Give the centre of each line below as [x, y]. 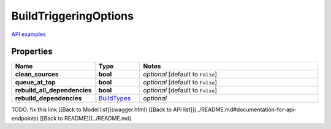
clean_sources [37, 75]
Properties [32, 52]
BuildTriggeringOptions [73, 16]
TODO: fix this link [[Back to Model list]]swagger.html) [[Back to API [97, 109]
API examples [29, 34]
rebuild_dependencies [48, 98]
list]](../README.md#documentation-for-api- [240, 109]
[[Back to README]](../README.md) [86, 118]
